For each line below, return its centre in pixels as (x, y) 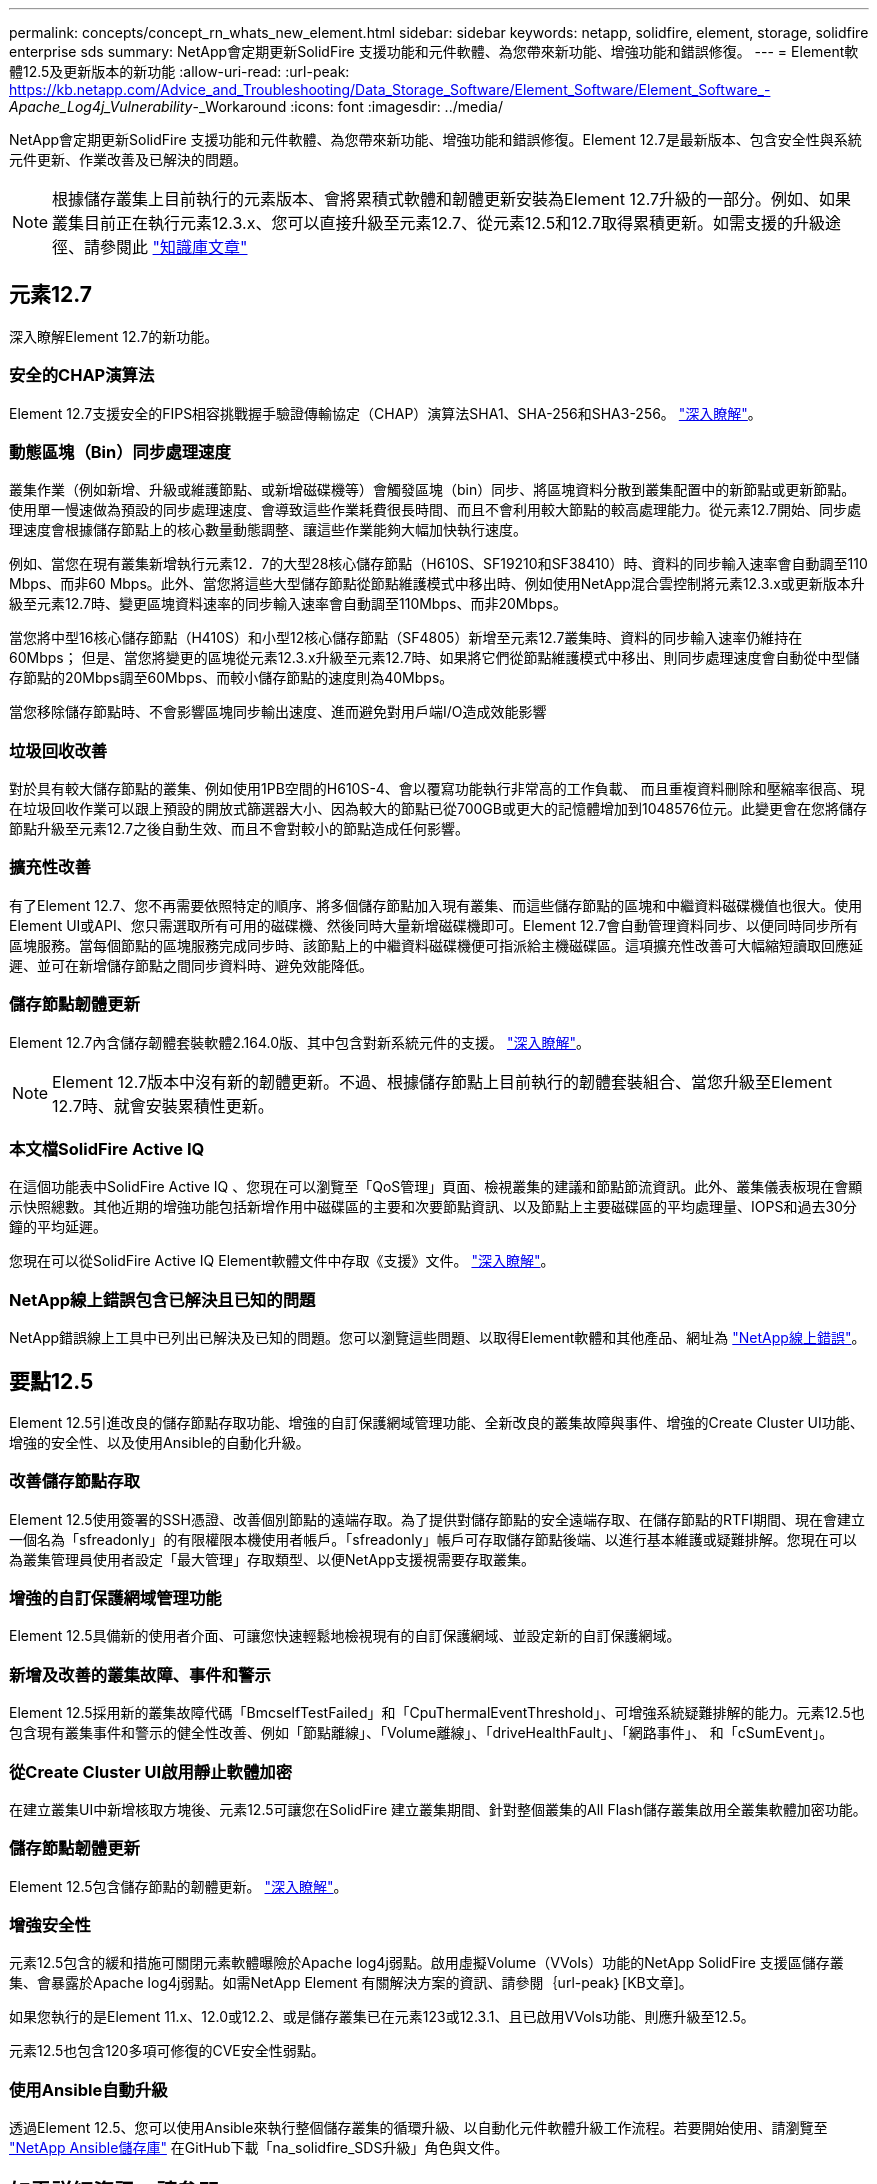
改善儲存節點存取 (74, 1481)
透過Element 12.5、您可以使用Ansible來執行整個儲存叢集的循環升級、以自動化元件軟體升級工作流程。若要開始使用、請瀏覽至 (418, 2128)
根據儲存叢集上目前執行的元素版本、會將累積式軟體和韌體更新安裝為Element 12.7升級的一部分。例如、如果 (452, 199)
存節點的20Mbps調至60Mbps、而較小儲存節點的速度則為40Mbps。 (231, 678)
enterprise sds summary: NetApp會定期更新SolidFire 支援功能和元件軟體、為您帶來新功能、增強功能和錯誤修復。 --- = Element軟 (434, 51)
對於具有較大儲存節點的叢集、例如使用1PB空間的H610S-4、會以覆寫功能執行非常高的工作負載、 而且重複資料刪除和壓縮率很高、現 (437, 789)
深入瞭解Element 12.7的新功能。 (114, 336)
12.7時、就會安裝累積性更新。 (163, 1105)
